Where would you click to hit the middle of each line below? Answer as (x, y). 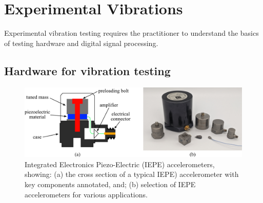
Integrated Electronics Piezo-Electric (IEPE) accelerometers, (120, 164)
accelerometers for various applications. (86, 194)
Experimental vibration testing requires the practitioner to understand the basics (131, 33)
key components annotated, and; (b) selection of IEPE (110, 184)
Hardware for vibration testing (87, 70)
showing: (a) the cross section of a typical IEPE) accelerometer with (132, 174)
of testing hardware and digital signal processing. (81, 43)
